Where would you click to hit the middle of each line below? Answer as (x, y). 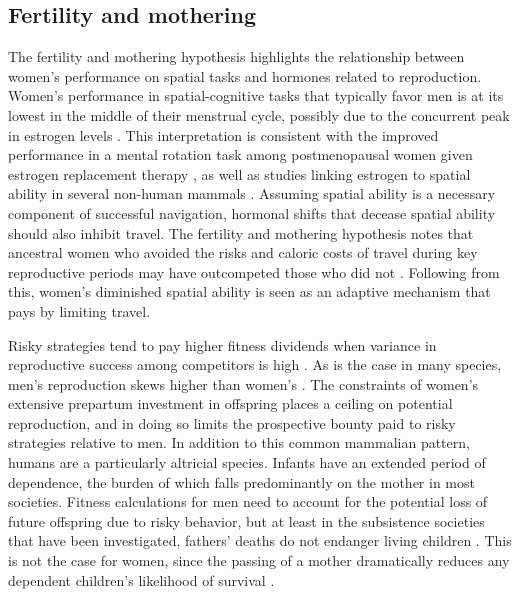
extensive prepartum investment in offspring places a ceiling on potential (230, 403)
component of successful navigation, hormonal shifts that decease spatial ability (252, 212)
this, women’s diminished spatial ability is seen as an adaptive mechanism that (249, 291)
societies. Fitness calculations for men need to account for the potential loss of (248, 501)
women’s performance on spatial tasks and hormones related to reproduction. (245, 75)
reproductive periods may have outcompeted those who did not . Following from (254, 271)
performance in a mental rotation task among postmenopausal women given (240, 154)
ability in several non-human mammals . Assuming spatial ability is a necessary (252, 193)
